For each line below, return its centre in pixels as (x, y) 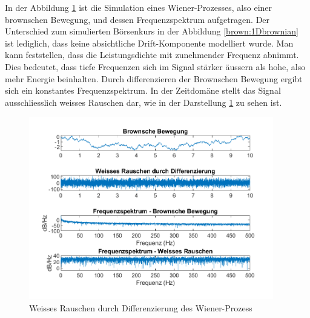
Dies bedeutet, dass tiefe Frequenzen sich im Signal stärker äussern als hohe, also (155, 66)
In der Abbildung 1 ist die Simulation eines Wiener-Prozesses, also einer (139, 7)
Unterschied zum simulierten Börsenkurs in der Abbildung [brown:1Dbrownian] (152, 31)
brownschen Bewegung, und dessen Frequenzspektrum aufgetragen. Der (137, 19)
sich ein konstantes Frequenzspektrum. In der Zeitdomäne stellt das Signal (143, 90)
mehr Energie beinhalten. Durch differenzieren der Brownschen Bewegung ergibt (154, 78)
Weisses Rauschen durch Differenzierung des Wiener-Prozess (141, 307)
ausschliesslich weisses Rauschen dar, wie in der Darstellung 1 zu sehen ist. (143, 102)
